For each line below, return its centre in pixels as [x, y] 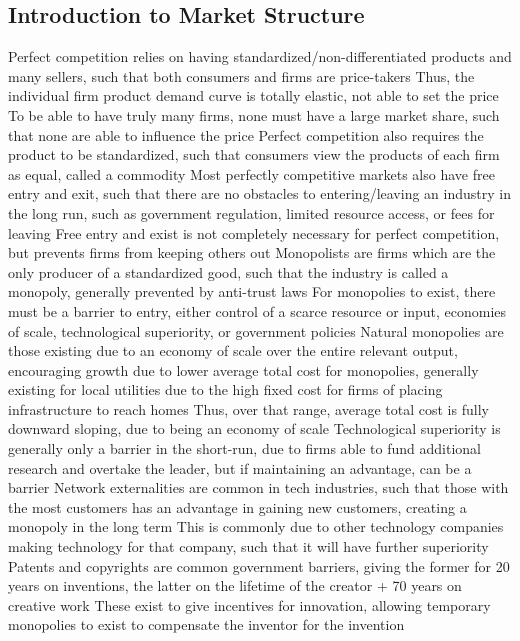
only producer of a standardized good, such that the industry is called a [228, 271]
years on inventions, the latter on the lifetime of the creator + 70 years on [235, 585]
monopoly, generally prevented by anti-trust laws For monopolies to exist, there [252, 291]
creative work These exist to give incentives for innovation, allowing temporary [249, 604]
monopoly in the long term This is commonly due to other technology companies [256, 526]
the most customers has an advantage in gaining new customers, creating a [237, 506]
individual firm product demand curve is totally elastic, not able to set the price [253, 95]
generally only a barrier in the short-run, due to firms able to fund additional [245, 448]
